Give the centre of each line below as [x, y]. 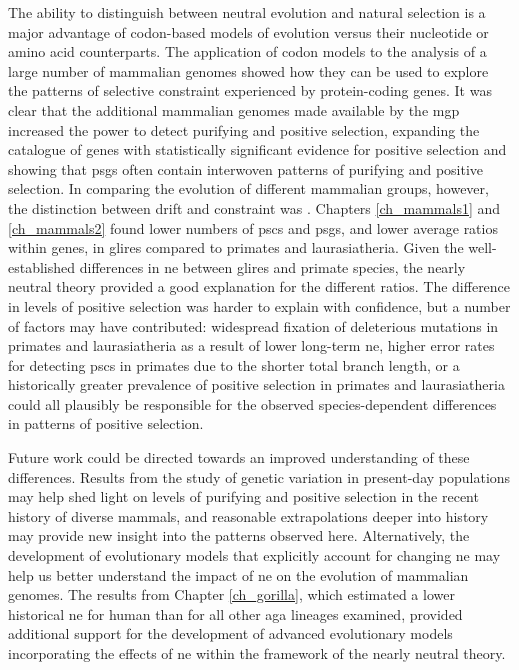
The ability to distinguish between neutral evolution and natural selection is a [247, 12]
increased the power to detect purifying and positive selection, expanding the [244, 129]
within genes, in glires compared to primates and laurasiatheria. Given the [236, 247]
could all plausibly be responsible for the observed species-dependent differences [252, 403]
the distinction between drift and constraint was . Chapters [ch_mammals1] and [254, 207]
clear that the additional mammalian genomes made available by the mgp [234, 109]
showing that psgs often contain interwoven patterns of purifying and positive [246, 168]
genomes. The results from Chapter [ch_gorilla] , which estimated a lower [231, 594]
